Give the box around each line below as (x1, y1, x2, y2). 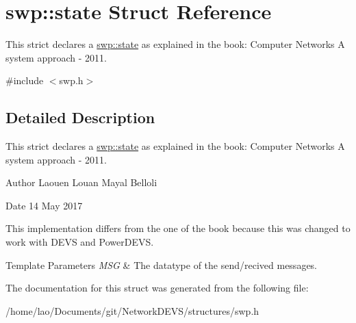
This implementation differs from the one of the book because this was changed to (5, 221, 351, 235)
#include (5, 73, 44, 88)
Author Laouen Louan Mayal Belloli (5, 175, 157, 190)
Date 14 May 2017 (5, 198, 83, 212)
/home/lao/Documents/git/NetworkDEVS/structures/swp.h (5, 303, 259, 318)
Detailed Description (5, 107, 155, 128)
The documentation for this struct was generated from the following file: (5, 281, 309, 295)
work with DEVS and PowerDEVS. (5, 235, 154, 249)
